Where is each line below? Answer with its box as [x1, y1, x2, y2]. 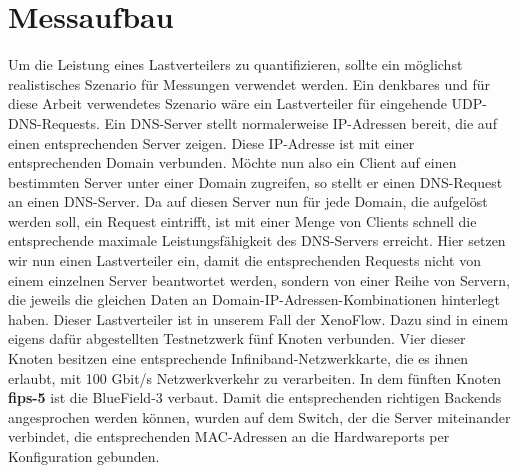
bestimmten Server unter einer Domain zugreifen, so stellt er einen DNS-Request [8, 171, 503, 192]
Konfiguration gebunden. [8, 446, 160, 466]
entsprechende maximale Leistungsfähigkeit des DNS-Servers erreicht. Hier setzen [8, 230, 506, 251]
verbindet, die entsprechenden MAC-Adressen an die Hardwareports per [8, 426, 450, 447]
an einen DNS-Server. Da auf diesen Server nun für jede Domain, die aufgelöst [8, 191, 488, 212]
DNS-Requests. [8, 112, 100, 133]
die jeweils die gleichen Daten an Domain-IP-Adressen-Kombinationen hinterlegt [8, 289, 501, 310]
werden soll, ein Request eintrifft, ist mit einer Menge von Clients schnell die [8, 210, 477, 231]
